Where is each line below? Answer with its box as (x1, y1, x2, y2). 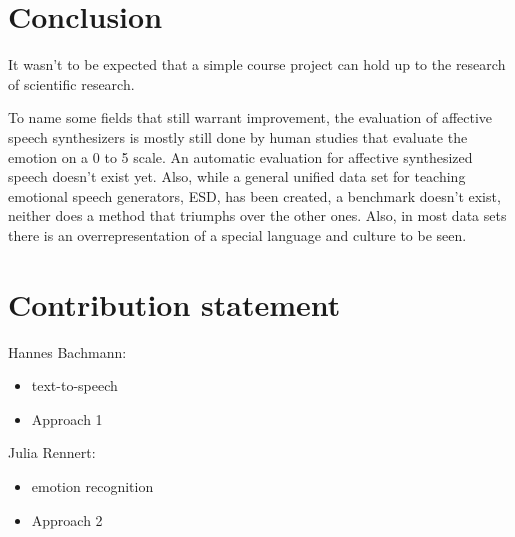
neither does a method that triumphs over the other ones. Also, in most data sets (8, 205, 507, 226)
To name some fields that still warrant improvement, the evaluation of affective (8, 107, 493, 128)
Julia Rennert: (8, 442, 96, 463)
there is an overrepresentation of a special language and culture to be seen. (8, 224, 467, 245)
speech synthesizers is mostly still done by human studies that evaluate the (8, 126, 468, 147)
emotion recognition (31, 475, 154, 496)
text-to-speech (31, 375, 118, 396)
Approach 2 (31, 509, 103, 530)
